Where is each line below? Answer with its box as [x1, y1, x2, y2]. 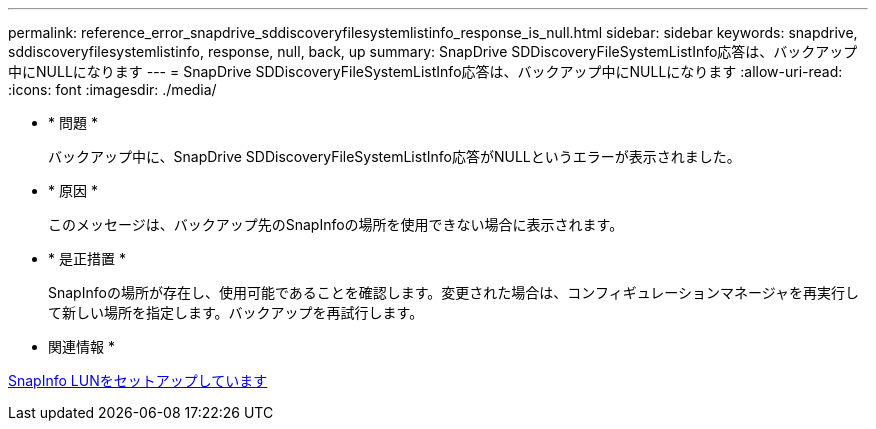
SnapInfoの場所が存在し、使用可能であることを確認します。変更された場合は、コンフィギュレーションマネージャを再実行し [48, 284, 860, 301]
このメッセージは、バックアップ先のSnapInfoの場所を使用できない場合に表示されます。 [48, 216, 624, 233]
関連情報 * [48, 338, 115, 355]
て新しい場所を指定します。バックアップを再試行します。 [48, 304, 424, 321]
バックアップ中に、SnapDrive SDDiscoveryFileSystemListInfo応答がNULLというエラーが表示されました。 [48, 148, 741, 165]
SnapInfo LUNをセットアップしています [8, 372, 268, 389]
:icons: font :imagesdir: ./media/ [8, 81, 217, 98]
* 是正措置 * [48, 250, 126, 267]
